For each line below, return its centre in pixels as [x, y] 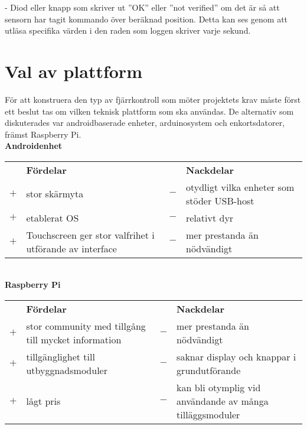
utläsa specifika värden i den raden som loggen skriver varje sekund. [128, 30]
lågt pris [43, 401]
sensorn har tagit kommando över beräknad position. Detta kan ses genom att [146, 19]
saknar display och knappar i [236, 357]
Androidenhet [34, 146]
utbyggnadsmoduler [67, 370]
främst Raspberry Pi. [43, 134]
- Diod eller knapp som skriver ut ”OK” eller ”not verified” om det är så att [142, 7]
